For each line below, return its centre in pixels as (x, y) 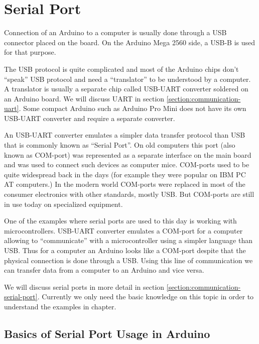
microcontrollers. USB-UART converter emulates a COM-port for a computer (123, 230)
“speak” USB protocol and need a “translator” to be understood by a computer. (127, 79)
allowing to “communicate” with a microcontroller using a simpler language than (128, 240)
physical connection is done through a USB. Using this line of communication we (128, 260)
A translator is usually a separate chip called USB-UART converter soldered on (126, 89)
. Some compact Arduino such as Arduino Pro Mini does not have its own (133, 108)
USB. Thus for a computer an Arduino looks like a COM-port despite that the (125, 250)
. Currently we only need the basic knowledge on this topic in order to (146, 297)
